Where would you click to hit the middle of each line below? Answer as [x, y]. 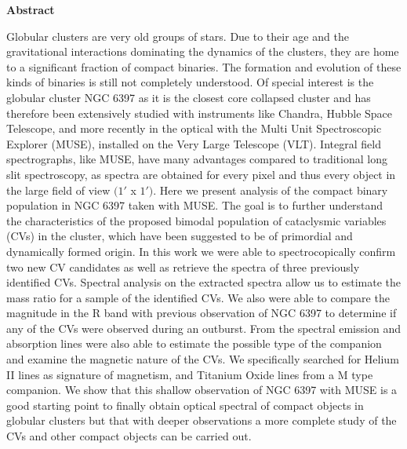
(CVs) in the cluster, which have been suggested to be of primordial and [180, 236]
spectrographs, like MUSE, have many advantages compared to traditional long [197, 159]
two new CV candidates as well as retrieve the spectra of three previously [183, 266]
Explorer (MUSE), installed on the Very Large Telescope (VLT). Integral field [194, 143]
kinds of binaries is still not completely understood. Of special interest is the [190, 82]
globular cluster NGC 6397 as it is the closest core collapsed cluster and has [189, 97]
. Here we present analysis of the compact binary [271, 190]
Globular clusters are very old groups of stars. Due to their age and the [178, 36]
